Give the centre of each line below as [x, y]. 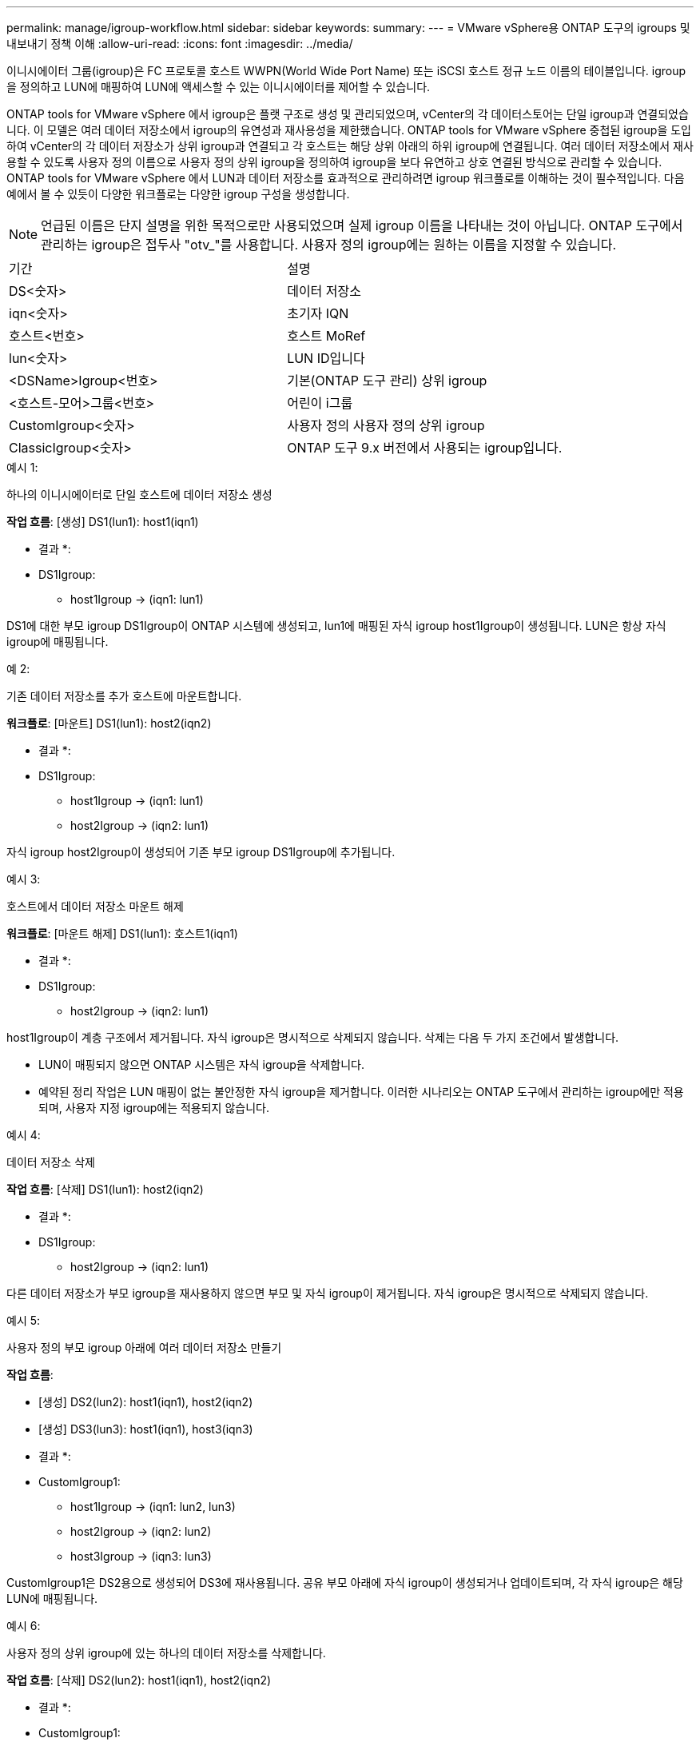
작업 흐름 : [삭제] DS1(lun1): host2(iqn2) [105, 1189]
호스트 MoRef [326, 336]
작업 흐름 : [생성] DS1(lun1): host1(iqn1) [103, 522]
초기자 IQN [318, 313]
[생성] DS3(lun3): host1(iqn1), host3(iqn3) [146, 1429]
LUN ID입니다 [326, 358]
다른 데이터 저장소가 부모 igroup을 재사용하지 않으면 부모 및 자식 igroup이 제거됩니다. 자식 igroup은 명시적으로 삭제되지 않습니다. [328, 1293]
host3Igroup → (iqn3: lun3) [141, 1556]
